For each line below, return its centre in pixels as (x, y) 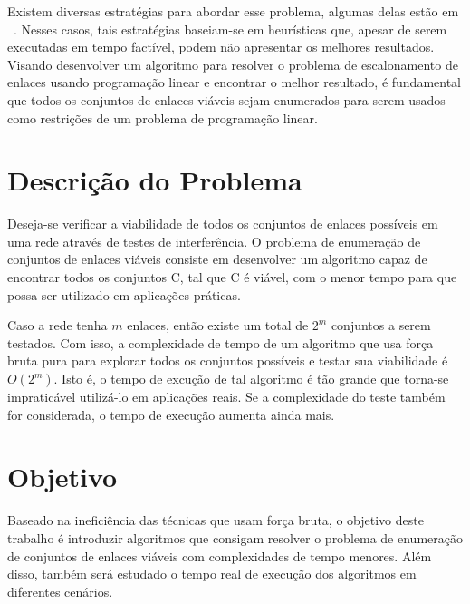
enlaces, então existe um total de (218, 325)
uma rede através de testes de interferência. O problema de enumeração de (214, 241)
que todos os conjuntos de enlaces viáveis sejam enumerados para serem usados (226, 99)
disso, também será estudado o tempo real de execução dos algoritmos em (212, 574)
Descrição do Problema (155, 180)
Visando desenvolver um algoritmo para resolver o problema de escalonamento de (233, 64)
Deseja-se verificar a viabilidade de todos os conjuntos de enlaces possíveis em (223, 224)
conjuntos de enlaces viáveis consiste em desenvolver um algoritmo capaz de (217, 259)
